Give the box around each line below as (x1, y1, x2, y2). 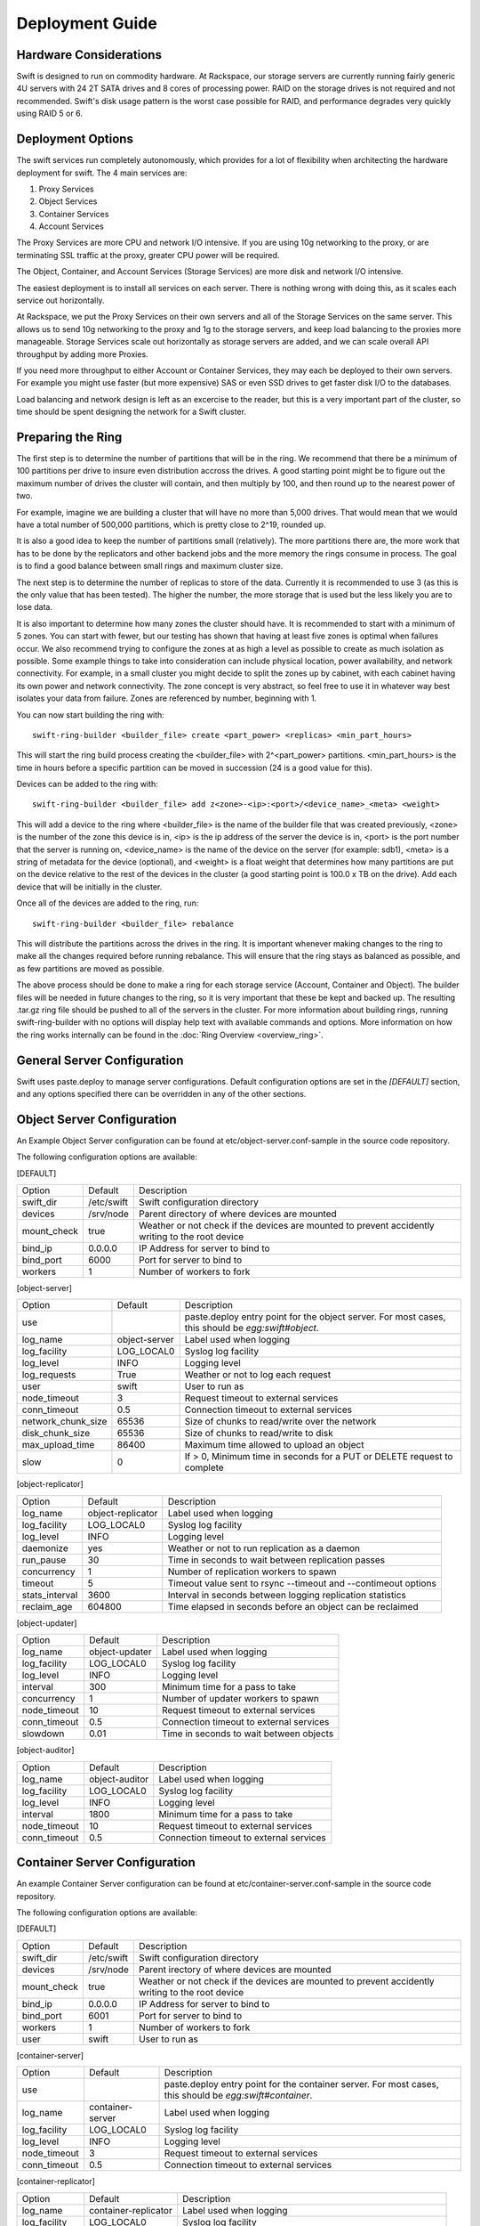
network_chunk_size (21, 1416, 108, 1428)
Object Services (38, 196, 98, 207)
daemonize (21, 1541, 68, 1554)
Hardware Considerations (16, 47, 162, 62)
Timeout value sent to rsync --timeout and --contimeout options (167, 1577, 437, 1589)
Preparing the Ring (16, 429, 123, 444)
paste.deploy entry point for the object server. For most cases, (184, 1311, 446, 1323)
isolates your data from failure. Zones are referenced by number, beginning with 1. (16, 693, 317, 703)
